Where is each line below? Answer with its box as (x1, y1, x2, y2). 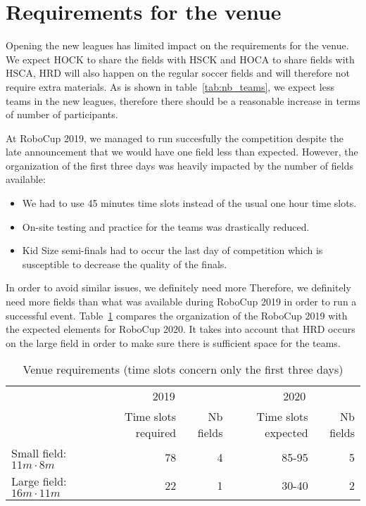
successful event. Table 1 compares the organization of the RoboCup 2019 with (6, 308, 348, 322)
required (135, 424, 177, 441)
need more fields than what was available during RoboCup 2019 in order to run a (6, 294, 357, 309)
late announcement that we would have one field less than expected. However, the (6, 144, 358, 159)
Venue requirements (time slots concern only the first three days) (23, 361, 343, 378)
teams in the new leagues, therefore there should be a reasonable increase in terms (6, 93, 360, 108)
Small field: (11, 445, 67, 462)
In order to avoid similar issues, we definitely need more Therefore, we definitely (6, 280, 351, 295)
